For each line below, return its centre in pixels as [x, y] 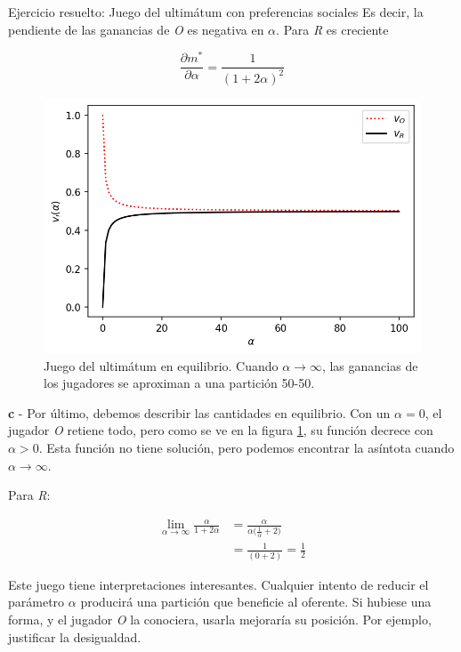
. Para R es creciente [332, 29]
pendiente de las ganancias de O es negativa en [136, 29]
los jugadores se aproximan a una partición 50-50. [179, 383]
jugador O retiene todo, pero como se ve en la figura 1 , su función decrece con [221, 430]
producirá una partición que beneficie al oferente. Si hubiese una [256, 602]
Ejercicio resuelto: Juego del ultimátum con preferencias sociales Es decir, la [216, 12]
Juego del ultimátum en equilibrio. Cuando [161, 365]
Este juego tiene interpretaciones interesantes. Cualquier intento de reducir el [218, 584]
